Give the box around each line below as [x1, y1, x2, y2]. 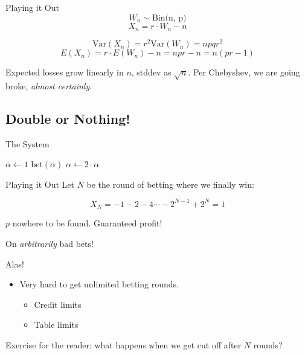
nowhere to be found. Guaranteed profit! [12, 217, 162, 229]
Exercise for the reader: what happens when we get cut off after [5, 338, 242, 351]
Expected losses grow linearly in [5, 66, 124, 78]
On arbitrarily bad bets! [5, 237, 94, 250]
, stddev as [131, 66, 172, 78]
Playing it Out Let [5, 177, 74, 190]
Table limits [34, 318, 79, 331]
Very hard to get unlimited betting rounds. [19, 278, 179, 290]
